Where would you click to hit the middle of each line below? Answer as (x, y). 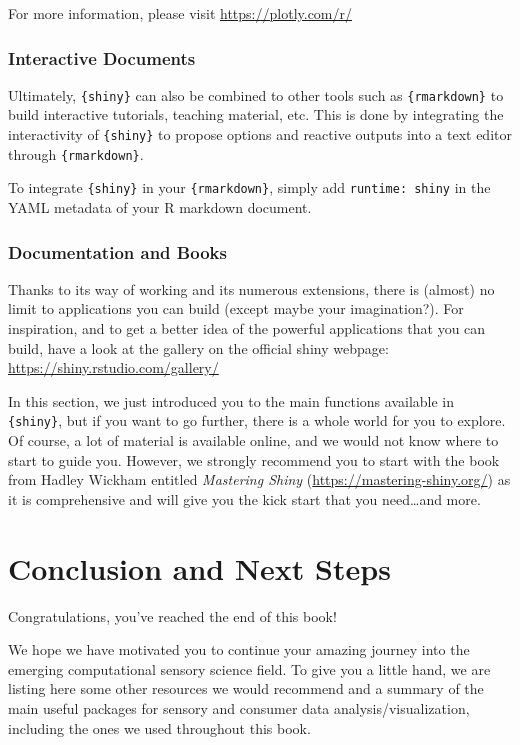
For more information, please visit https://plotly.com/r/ (180, 13)
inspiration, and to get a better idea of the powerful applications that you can (247, 328)
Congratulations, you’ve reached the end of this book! (172, 615)
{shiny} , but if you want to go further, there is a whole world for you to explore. (257, 420)
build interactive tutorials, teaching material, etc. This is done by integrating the (256, 114)
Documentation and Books (117, 251)
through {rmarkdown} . (76, 153)
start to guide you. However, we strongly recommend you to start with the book (254, 459)
